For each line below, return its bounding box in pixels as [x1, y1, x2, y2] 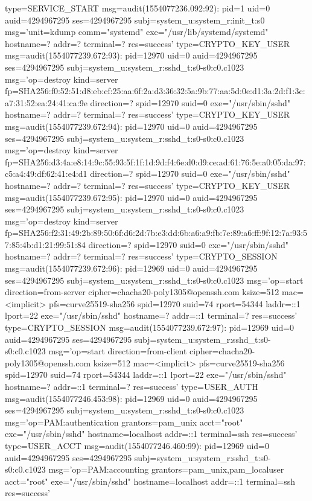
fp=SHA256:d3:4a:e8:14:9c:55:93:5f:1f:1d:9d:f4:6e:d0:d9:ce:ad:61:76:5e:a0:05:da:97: [5, 155, 306, 168]
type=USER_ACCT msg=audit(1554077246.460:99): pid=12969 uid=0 [5, 439, 270, 452]
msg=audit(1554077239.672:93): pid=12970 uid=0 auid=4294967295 [5, 49, 258, 62]
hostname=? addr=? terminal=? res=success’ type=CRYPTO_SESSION [5, 250, 278, 263]
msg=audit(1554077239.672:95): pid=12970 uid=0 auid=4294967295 [5, 191, 258, 203]
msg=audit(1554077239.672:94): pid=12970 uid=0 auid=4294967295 [5, 120, 258, 132]
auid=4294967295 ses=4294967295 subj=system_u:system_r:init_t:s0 [5, 13, 265, 26]
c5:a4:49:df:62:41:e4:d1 [5, 167, 88, 180]
